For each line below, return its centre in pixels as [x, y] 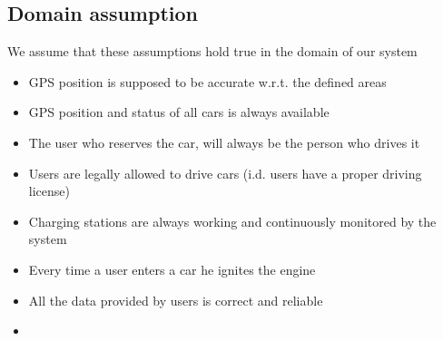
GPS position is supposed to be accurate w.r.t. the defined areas [207, 81]
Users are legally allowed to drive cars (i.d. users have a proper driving [225, 173]
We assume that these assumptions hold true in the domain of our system [212, 51]
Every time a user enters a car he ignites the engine [172, 269]
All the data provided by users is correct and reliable [176, 300]
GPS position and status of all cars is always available [179, 112]
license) [49, 191]
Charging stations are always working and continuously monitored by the [232, 221]
